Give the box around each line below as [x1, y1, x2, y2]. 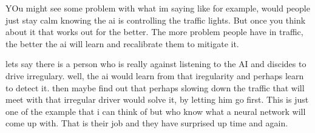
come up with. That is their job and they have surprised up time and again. [5, 117, 288, 129]
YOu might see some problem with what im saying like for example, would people [5, 2, 310, 14]
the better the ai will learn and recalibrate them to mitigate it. [5, 37, 239, 50]
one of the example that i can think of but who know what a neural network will [5, 105, 306, 117]
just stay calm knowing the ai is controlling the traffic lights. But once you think [5, 13, 306, 26]
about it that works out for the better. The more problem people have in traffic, [5, 25, 303, 38]
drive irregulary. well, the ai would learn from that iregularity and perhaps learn [5, 69, 304, 82]
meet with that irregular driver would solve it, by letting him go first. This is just [5, 93, 309, 106]
